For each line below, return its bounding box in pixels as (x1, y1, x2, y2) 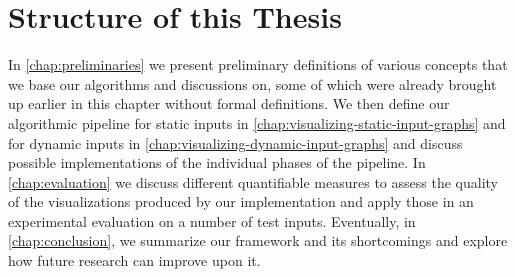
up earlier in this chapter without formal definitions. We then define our (8, 93, 450, 114)
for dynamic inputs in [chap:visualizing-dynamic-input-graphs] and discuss (8, 132, 463, 153)
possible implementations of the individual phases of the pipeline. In (8, 152, 426, 173)
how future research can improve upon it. (8, 250, 261, 271)
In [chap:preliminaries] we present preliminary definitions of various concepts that (8, 54, 508, 75)
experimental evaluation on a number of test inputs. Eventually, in (8, 210, 416, 231)
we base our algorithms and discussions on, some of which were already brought (8, 73, 497, 94)
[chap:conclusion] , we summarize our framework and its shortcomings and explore (8, 230, 508, 251)
